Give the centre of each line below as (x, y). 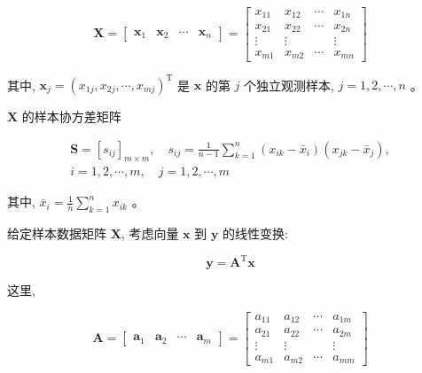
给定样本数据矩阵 (57, 233)
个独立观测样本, (289, 84)
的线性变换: (255, 233)
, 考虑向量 (150, 233)
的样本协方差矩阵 (71, 116)
